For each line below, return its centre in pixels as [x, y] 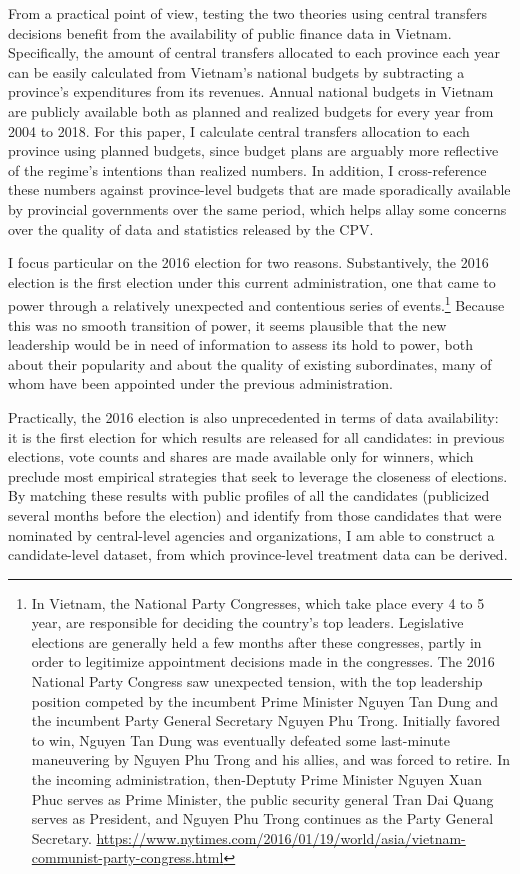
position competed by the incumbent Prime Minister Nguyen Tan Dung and [264, 700]
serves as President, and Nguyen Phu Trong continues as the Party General [262, 818]
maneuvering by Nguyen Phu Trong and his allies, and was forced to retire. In [270, 759]
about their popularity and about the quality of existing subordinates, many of [250, 363]
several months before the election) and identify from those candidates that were [255, 514]
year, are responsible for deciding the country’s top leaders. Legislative [247, 622]
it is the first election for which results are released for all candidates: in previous [256, 436]
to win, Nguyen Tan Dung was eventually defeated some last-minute [240, 739]
